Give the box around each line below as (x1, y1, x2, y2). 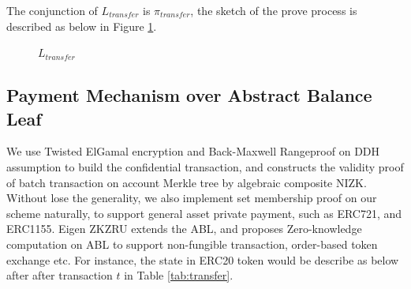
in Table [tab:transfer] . (124, 267, 234, 283)
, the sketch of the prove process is (190, 2, 357, 18)
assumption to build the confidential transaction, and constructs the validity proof (6, 158, 404, 175)
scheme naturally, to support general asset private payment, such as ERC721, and (6, 205, 402, 221)
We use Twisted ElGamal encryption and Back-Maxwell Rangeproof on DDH (6, 143, 380, 160)
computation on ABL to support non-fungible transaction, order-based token (6, 235, 378, 252)
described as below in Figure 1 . (6, 17, 157, 34)
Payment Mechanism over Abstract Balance (6, 83, 372, 107)
